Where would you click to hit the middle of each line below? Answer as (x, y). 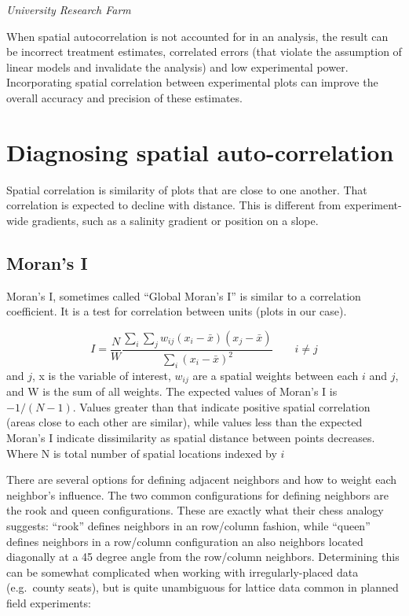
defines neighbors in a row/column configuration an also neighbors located (185, 541)
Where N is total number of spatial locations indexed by (142, 453)
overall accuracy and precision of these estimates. (124, 97)
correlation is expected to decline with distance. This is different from (174, 205)
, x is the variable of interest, (102, 375)
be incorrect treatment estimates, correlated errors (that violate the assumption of (204, 52)
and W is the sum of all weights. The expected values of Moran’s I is (172, 391)
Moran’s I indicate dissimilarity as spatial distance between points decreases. (191, 438)
